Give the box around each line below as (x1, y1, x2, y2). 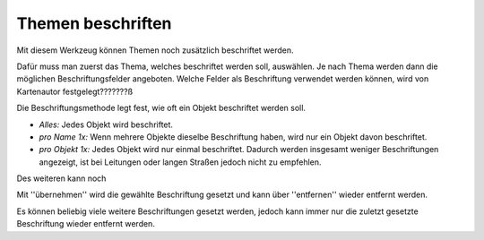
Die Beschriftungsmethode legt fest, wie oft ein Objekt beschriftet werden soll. (16, 103, 307, 114)
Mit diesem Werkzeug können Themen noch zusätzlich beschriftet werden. (16, 45, 295, 56)
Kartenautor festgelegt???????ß (16, 86, 134, 97)
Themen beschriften (16, 13, 172, 33)
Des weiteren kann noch (16, 173, 107, 184)
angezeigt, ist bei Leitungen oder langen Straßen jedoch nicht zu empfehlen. (39, 157, 322, 167)
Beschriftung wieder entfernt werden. (16, 219, 156, 229)
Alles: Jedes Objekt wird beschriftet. (39, 119, 174, 130)
